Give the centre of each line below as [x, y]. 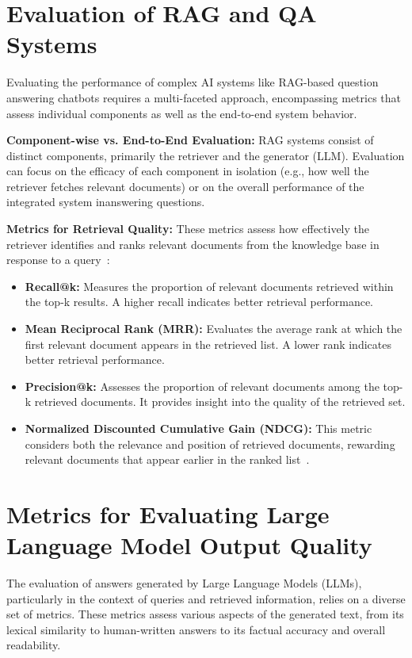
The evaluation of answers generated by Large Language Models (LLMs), [184, 583]
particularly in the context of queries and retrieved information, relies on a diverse [206, 598]
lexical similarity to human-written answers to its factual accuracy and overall [196, 629]
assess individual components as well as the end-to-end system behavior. [182, 113]
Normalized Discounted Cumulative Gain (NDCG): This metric [198, 428]
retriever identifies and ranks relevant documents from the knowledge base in [193, 244]
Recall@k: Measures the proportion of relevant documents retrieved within [209, 286]
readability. [34, 645]
